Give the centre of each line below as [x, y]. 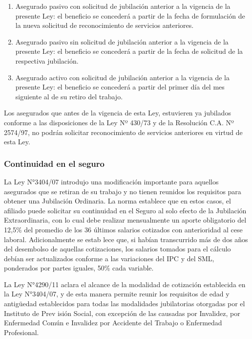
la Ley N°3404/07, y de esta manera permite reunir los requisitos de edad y [117, 294]
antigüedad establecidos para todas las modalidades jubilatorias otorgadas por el [125, 304]
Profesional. [21, 332]
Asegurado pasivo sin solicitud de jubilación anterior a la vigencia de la [122, 41]
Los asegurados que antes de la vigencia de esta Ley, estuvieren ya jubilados [117, 113]
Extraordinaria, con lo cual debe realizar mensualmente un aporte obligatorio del [125, 220]
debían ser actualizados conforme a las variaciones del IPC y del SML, [109, 258]
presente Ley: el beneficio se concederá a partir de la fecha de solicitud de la [129, 51]
